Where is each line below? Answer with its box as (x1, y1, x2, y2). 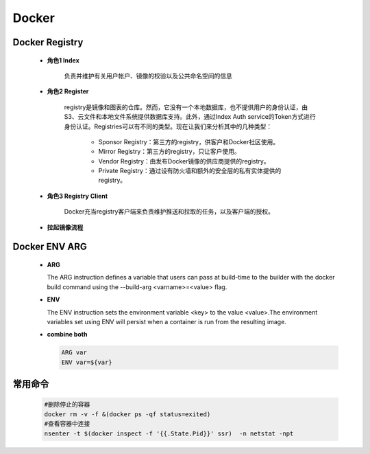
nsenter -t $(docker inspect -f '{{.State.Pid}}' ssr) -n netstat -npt (44, 429, 294, 438)
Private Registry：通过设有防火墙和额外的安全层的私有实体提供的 (98, 167, 282, 175)
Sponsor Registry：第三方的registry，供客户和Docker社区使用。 (98, 137, 280, 146)
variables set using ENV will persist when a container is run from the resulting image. (47, 318, 287, 326)
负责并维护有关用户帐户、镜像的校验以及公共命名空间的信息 (64, 71, 232, 80)
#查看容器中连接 (44, 420, 90, 428)
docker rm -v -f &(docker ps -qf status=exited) (44, 410, 211, 418)
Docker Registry (12, 36, 84, 48)
